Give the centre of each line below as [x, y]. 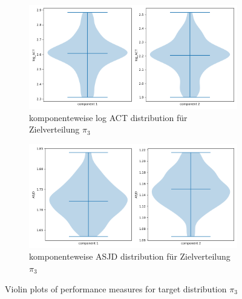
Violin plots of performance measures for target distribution [116, 288]
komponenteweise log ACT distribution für [108, 117]
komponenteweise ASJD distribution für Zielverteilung [130, 256]
